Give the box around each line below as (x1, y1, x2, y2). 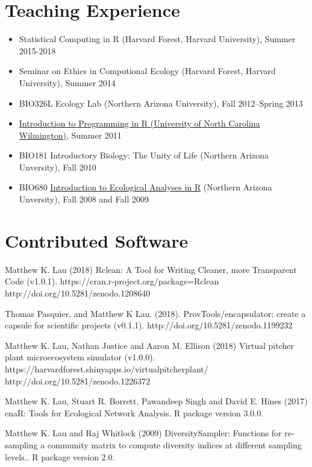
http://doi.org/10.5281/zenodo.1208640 (5, 286, 151, 299)
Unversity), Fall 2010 (19, 160, 96, 173)
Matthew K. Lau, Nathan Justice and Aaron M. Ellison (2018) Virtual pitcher (5, 339, 295, 351)
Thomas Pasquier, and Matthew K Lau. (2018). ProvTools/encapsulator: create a (5, 307, 306, 319)
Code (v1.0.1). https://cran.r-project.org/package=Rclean (5, 275, 219, 287)
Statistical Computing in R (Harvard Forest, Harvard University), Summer (19, 33, 296, 45)
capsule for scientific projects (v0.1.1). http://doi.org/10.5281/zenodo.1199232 (5, 319, 293, 331)
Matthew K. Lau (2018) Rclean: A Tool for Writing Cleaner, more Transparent (5, 263, 297, 275)
